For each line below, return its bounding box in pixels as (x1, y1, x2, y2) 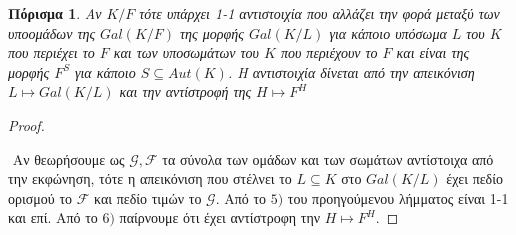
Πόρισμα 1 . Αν (8, 3, 102, 23)
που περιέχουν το (280, 42, 378, 63)
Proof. (8, 114, 45, 135)
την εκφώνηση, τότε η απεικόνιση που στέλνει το (8, 168, 292, 189)
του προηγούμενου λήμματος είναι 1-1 (287, 187, 509, 208)
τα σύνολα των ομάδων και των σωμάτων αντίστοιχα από (162, 148, 494, 169)
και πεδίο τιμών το (94, 187, 202, 208)
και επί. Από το (8, 207, 98, 228)
